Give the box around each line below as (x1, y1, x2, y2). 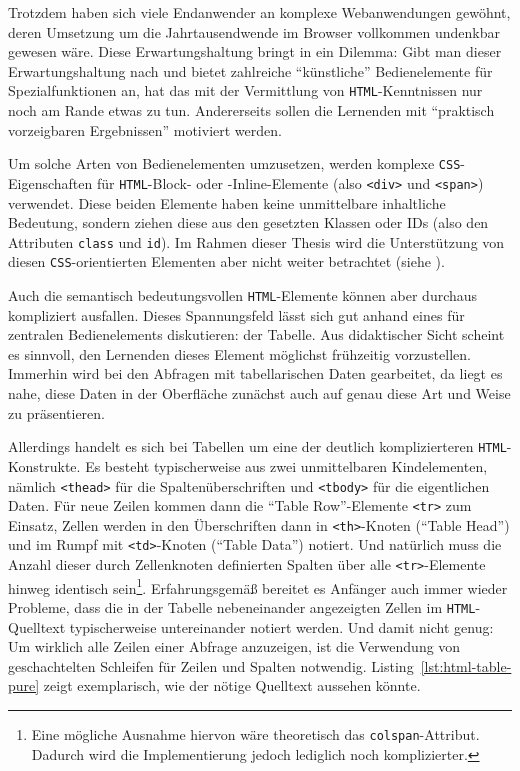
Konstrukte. (8, 455, 81, 476)
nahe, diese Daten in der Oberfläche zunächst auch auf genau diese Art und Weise (8, 383, 511, 404)
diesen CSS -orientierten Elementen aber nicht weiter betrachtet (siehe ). (8, 251, 445, 272)
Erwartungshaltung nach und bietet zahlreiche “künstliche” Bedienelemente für (8, 60, 493, 81)
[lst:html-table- (420, 655, 512, 676)
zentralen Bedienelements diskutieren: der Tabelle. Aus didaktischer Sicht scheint (8, 324, 505, 345)
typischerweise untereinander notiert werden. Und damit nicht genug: (69, 616, 494, 637)
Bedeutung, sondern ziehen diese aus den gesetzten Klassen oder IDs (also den (8, 212, 489, 233)
